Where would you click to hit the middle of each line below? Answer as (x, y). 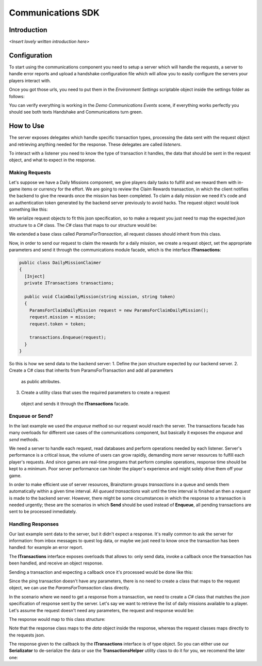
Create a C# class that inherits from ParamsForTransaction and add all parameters (91, 370)
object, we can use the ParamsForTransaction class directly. (69, 588)
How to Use (27, 126)
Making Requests (30, 172)
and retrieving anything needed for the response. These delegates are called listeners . (95, 144)
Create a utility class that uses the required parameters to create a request (95, 393)
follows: (17, 96)
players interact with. (30, 81)
